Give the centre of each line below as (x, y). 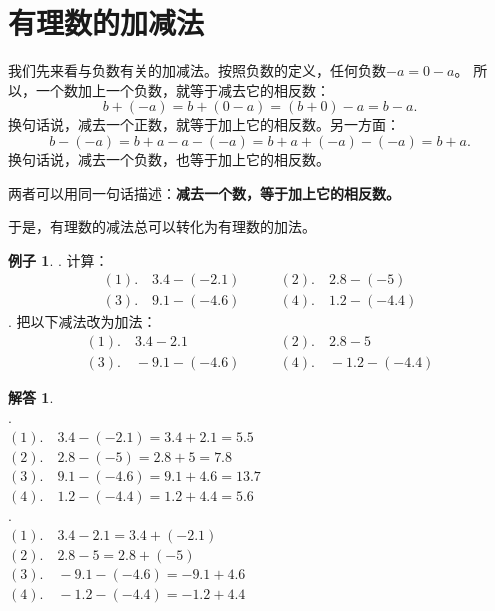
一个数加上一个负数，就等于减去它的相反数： (182, 89)
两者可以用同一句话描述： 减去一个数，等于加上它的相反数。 (204, 192)
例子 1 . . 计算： (58, 259)
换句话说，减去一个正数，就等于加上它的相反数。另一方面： (204, 124)
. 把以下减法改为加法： (82, 321)
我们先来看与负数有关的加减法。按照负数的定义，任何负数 (197, 70)
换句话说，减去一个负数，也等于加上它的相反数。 (169, 158)
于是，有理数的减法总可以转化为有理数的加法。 (162, 226)
